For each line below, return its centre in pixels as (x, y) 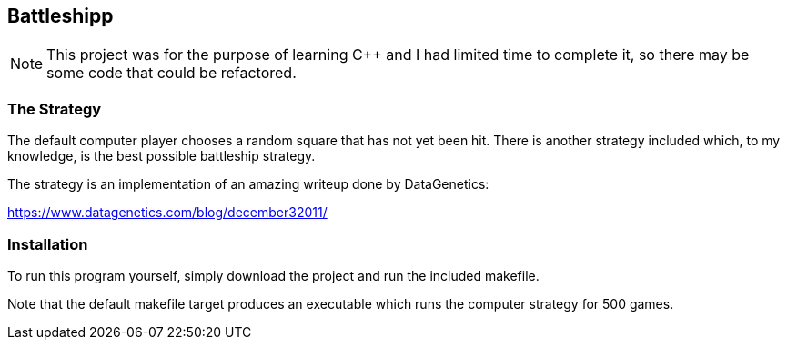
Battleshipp (61, 16)
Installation (48, 244)
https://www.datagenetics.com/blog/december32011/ (167, 213)
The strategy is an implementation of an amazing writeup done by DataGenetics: (248, 184)
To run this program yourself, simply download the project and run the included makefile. (273, 275)
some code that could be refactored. (172, 73)
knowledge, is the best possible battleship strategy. (161, 156)
